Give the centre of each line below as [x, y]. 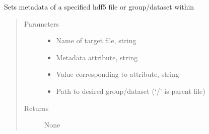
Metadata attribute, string [97, 57]
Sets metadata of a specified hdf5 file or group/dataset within [99, 7]
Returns [36, 108]
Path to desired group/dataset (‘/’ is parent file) [131, 91]
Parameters [41, 23]
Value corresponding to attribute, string [118, 74]
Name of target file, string [96, 40]
